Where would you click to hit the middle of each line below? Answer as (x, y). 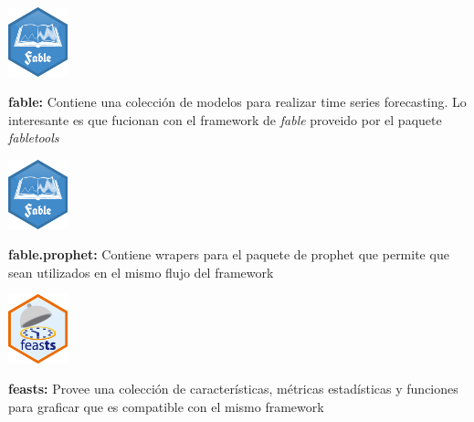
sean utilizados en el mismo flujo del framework (141, 272)
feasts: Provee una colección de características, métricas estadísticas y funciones (233, 389)
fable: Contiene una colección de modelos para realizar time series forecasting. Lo (237, 102)
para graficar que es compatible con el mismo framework (166, 407)
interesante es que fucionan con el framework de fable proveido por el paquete (225, 119)
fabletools (34, 137)
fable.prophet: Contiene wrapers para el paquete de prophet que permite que (229, 254)
